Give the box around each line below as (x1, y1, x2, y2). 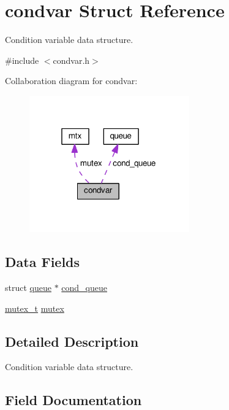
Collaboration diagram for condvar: (5, 74, 138, 87)
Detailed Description (5, 331, 139, 350)
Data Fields (5, 252, 80, 271)
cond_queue (61, 281, 107, 294)
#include (5, 53, 39, 66)
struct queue (5, 281, 51, 294)
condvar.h (53, 53, 90, 66)
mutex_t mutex (5, 301, 64, 314)
